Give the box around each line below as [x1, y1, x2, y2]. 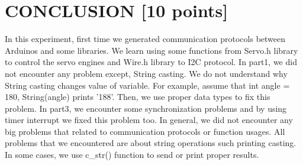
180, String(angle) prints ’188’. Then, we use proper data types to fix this [5, 90, 270, 103]
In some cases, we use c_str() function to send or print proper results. [5, 148, 259, 161]
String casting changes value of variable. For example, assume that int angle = [5, 79, 290, 91]
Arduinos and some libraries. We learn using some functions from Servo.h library [5, 44, 298, 56]
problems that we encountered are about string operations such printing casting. [5, 137, 296, 149]
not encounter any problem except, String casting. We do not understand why [5, 67, 288, 79]
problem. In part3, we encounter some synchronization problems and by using [5, 102, 287, 114]
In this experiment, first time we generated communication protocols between [5, 33, 286, 45]
